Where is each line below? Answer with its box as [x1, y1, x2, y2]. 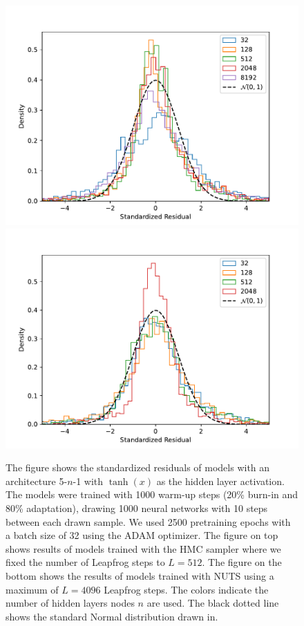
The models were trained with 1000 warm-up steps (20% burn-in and [6, 487, 298, 502]
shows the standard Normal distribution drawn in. [6, 609, 218, 623]
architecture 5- [6, 473, 68, 488]
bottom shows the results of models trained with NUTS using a [6, 568, 274, 582]
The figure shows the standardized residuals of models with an [6, 460, 270, 475]
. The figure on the [202, 555, 282, 569]
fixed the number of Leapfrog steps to [6, 555, 165, 569]
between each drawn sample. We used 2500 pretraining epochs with [6, 514, 291, 529]
